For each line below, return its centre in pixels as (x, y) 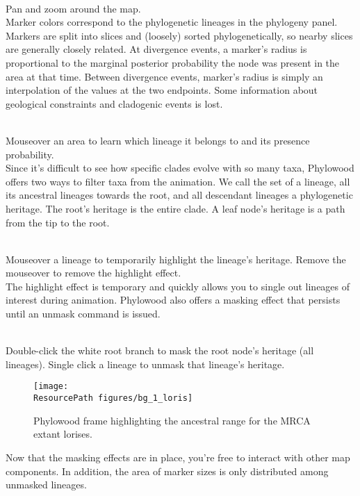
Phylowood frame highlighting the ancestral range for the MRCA (172, 420)
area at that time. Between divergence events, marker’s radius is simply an (164, 76)
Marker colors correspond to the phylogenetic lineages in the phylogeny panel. (172, 22)
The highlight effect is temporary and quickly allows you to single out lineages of (178, 286)
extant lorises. (63, 434)
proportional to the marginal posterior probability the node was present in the (173, 62)
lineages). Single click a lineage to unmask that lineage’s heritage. (145, 364)
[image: (51, 387)
